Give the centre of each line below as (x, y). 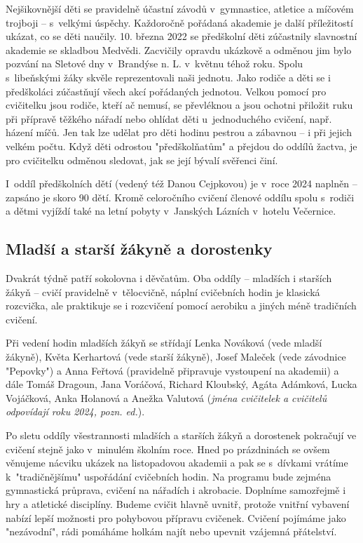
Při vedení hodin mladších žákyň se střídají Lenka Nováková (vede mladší (164, 343)
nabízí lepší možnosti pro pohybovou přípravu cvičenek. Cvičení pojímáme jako (176, 517)
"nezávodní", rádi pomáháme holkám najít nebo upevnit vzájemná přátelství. (171, 531)
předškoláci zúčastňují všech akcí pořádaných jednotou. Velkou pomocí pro (166, 91)
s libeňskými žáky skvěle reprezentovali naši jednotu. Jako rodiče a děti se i (168, 77)
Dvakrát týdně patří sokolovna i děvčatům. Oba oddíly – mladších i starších (169, 278)
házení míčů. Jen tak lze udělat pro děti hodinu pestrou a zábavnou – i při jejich (179, 132)
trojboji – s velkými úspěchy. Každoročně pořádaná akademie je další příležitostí (179, 22)
